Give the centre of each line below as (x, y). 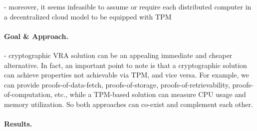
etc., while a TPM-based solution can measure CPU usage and (150, 94)
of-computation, (28, 94)
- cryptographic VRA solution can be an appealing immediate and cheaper (118, 55)
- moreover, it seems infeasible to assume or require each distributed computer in (128, 6)
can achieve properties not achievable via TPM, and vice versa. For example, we (127, 75)
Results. (18, 124)
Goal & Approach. (36, 36)
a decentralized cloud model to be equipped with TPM (88, 16)
